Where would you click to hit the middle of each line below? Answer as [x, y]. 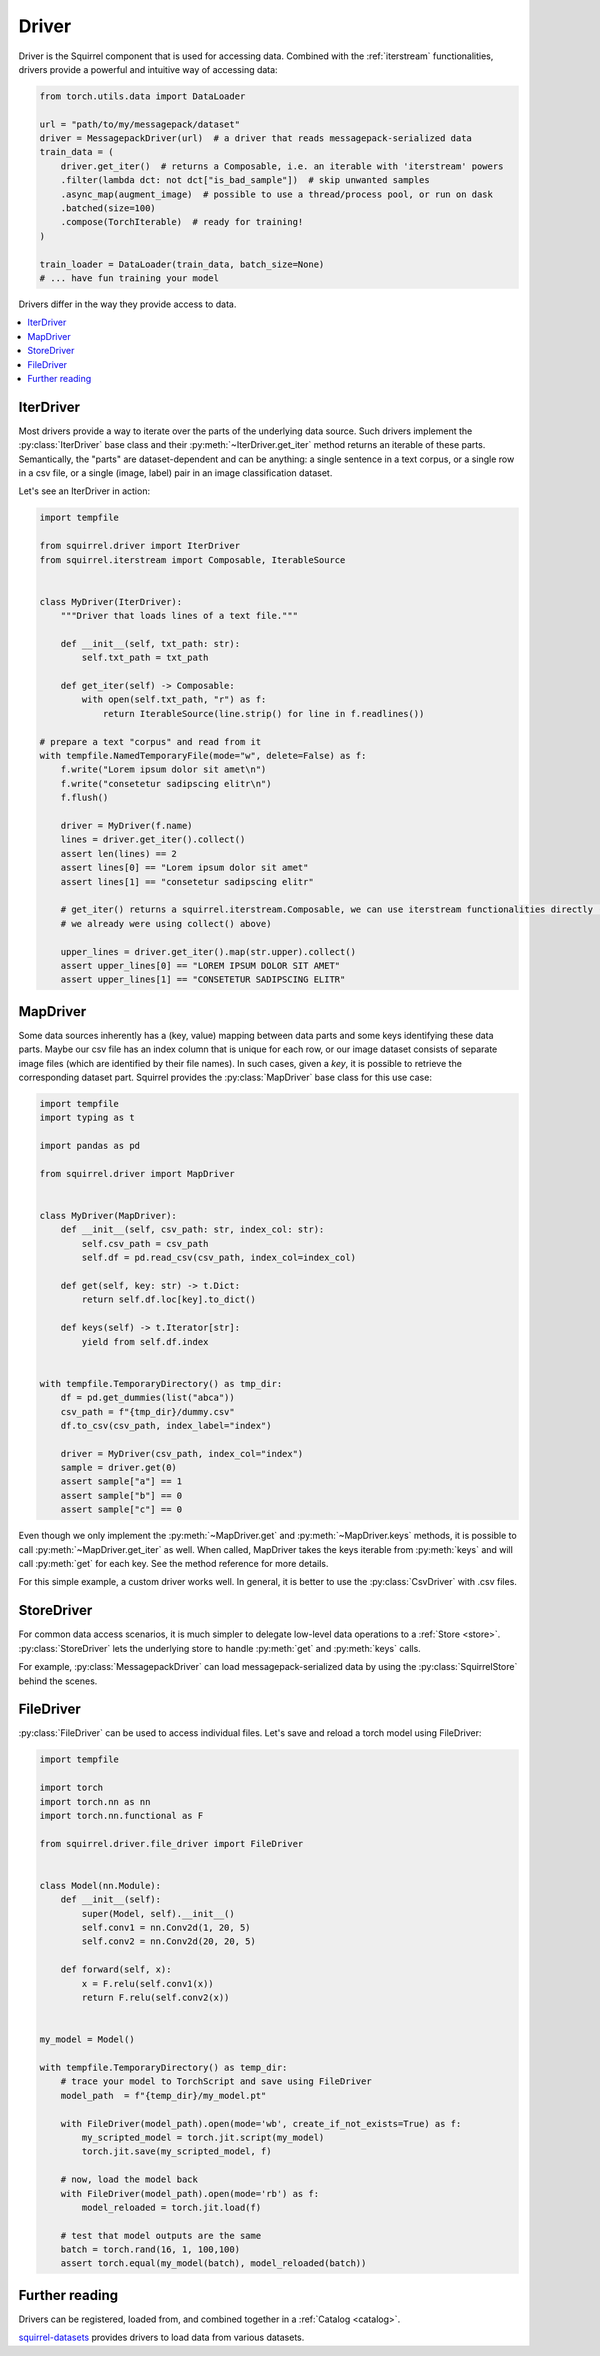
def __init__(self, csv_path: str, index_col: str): [192, 1229]
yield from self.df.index [145, 1341]
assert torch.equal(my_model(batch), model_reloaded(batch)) [213, 2263]
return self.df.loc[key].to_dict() [169, 1299]
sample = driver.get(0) [118, 1468]
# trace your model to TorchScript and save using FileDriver [216, 2081]
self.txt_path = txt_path [145, 658]
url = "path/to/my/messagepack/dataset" [139, 124]
